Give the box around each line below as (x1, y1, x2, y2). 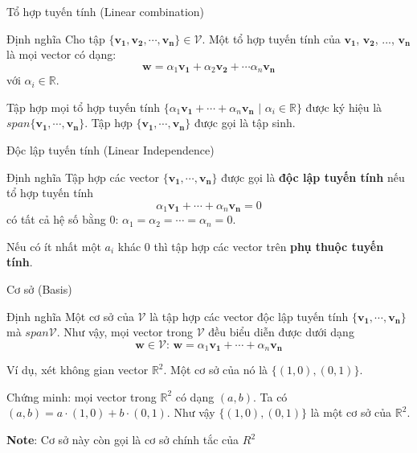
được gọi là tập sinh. (194, 114, 296, 131)
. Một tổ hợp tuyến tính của (202, 30, 341, 47)
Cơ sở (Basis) (6, 281, 72, 298)
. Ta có (252, 388, 288, 405)
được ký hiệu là (305, 98, 382, 115)
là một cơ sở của (310, 404, 392, 421)
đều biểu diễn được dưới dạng (208, 323, 354, 340)
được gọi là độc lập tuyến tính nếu (221, 168, 405, 185)
